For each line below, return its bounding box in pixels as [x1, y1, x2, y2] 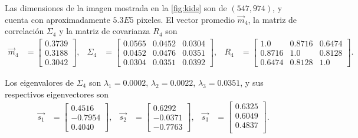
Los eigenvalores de [5, 76, 74, 88]
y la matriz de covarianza [59, 25, 150, 37]
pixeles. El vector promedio [136, 13, 235, 25]
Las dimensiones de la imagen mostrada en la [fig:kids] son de [5, 2, 227, 14]
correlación [5, 25, 44, 37]
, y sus [240, 76, 264, 88]
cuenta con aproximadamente [5, 13, 110, 25]
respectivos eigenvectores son [5, 87, 109, 100]
